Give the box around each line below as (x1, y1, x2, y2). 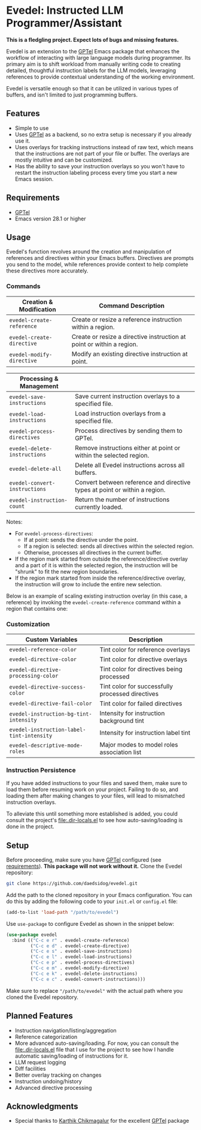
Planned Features (6, 1011, 74, 1021)
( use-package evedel (6, 932, 58, 938)
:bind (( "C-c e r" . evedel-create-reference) (11, 937, 130, 943)
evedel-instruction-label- (9, 726, 86, 733)
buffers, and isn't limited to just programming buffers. (6, 91, 138, 98)
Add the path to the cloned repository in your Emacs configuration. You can (6, 891, 193, 898)
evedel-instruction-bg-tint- (9, 710, 92, 717)
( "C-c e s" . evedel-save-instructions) (30, 949, 133, 955)
